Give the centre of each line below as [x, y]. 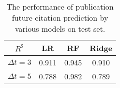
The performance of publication [60, 6]
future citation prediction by [60, 18]
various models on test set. [60, 29]
